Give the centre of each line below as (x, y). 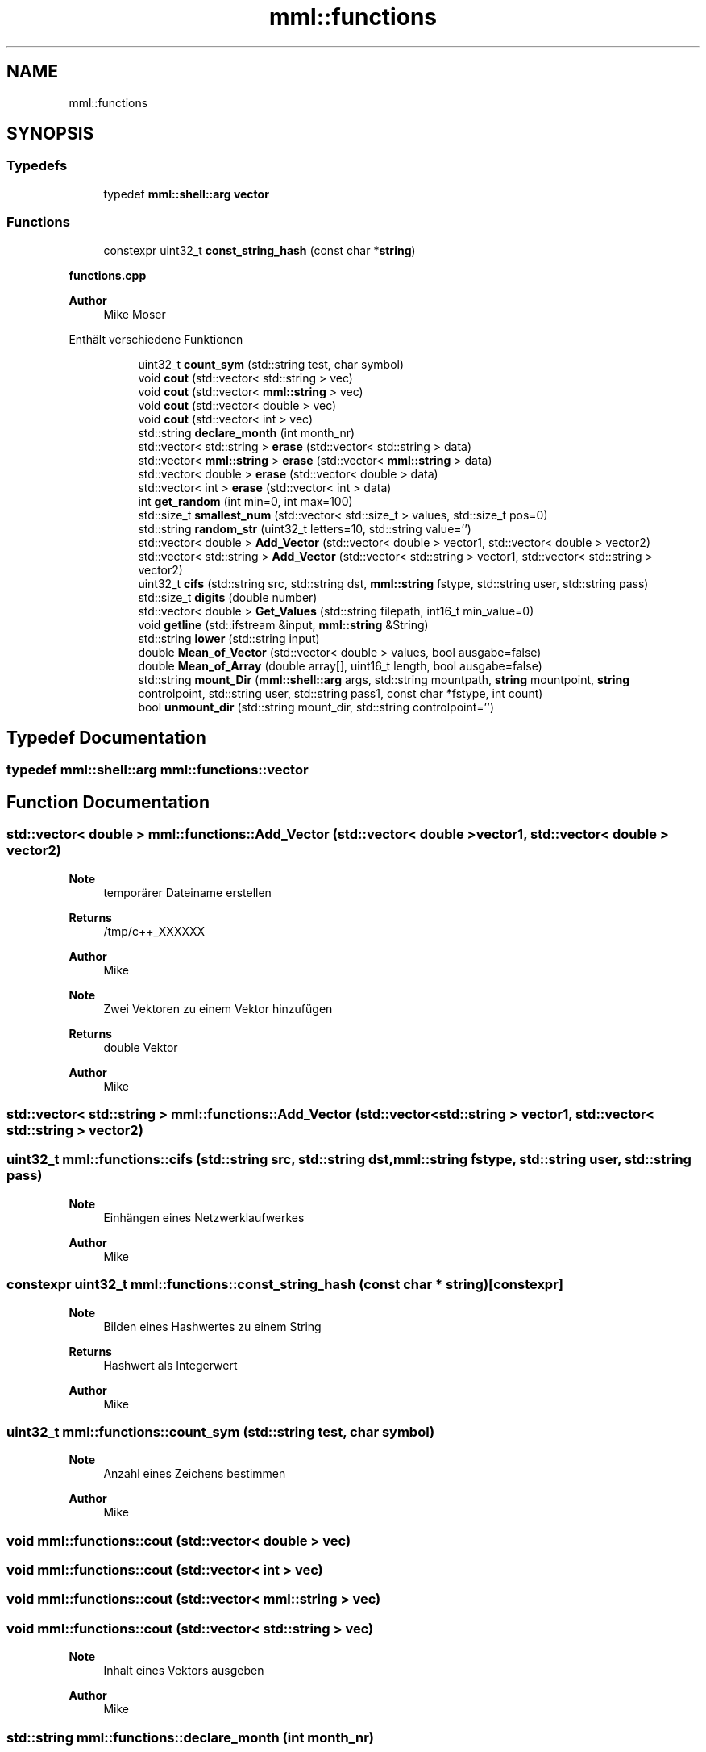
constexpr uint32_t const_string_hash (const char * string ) (260, 250)
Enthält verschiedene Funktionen (156, 339)
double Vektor (141, 1047)
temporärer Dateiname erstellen (187, 892)
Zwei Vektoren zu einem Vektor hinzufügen (218, 1008)
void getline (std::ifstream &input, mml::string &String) (283, 624)
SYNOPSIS (50, 134)
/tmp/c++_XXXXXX (154, 931)
